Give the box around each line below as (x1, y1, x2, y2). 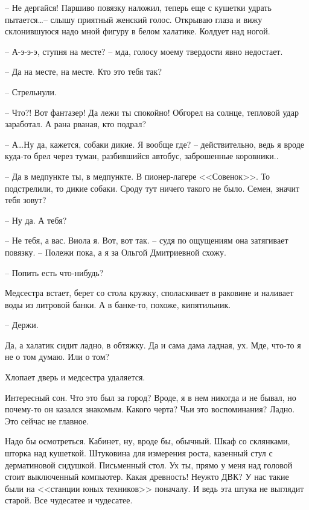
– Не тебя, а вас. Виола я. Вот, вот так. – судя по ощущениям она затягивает (5, 234, 288, 247)
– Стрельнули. (5, 85, 57, 98)
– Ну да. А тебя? (5, 213, 67, 226)
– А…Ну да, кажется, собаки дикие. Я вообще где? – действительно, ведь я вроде (5, 137, 304, 150)
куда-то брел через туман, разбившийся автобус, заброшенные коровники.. (5, 150, 279, 162)
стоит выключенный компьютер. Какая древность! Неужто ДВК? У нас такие (5, 470, 289, 483)
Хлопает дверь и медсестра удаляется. (5, 371, 145, 383)
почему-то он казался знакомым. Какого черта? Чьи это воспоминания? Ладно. (5, 403, 295, 415)
